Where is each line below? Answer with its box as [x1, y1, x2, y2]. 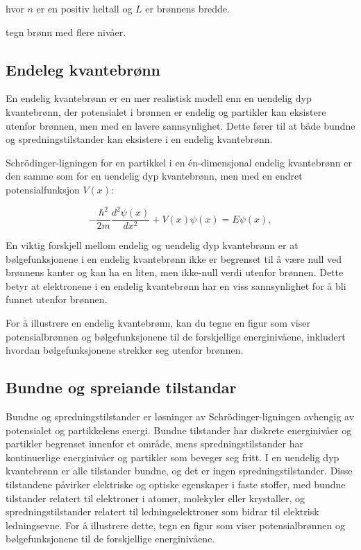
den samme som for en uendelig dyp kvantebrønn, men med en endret [6, 169, 303, 183]
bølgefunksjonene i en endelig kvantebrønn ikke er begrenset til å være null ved [6, 251, 342, 266]
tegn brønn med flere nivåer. [6, 24, 126, 39]
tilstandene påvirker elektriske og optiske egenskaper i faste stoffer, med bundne [6, 477, 346, 492]
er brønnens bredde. [145, 1, 230, 15]
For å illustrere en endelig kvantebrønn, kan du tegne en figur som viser [6, 316, 310, 330]
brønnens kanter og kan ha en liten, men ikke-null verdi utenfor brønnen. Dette [6, 265, 344, 280]
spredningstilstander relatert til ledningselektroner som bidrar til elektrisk [6, 504, 319, 519]
